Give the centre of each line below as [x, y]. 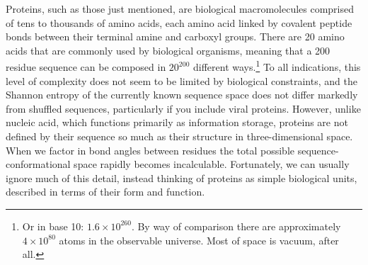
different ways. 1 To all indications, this [277, 66]
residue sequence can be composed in [86, 67]
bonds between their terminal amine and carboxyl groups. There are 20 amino [175, 36]
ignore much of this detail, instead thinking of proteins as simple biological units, [182, 177]
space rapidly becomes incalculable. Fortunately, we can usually [212, 164]
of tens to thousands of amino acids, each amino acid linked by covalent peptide [179, 22]
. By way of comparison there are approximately [236, 226]
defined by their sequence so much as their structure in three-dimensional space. [179, 136]
